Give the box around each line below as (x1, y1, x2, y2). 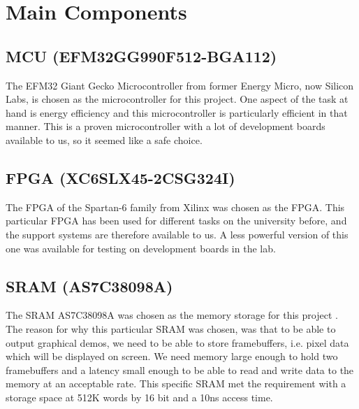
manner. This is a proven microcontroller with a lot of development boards (6, 119, 325, 134)
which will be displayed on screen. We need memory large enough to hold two (6, 349, 338, 364)
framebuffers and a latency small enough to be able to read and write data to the (6, 362, 354, 377)
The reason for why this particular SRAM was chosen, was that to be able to (6, 321, 336, 336)
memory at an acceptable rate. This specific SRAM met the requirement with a (6, 376, 346, 391)
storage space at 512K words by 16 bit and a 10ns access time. (6, 389, 273, 404)
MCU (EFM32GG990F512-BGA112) (6, 45, 277, 66)
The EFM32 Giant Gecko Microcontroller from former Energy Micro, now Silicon (6, 78, 354, 92)
